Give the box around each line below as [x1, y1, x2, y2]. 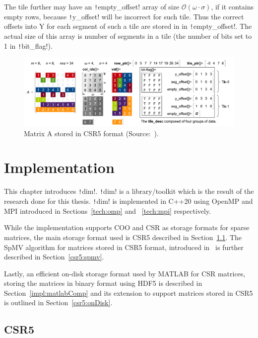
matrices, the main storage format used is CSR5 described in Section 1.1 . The [4, 232, 242, 242]
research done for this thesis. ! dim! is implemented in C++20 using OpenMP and [4, 196, 253, 206]
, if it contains [211, 1, 254, 11]
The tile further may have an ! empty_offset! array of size [4, 1, 180, 11]
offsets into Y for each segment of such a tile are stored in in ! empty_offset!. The [4, 21, 252, 31]
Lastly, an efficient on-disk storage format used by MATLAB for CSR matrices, [4, 268, 246, 278]
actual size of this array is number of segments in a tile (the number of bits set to [4, 30, 252, 41]
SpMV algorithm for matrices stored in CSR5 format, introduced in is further [4, 242, 244, 252]
